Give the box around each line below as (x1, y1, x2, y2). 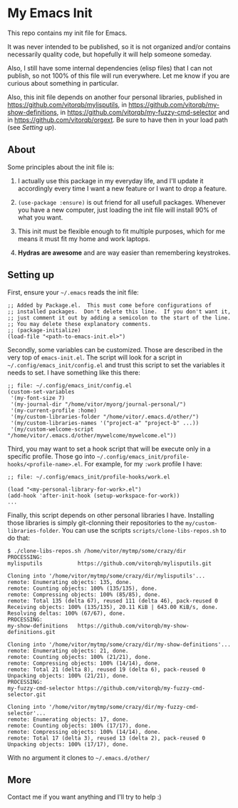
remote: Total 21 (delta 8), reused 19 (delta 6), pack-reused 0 (7, 665, 205, 673)
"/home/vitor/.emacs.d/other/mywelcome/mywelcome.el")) (7, 431, 177, 439)
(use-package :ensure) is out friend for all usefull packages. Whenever (17, 198, 226, 206)
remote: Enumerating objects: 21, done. (7, 647, 130, 654)
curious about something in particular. (7, 78, 119, 87)
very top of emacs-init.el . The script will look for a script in (7, 353, 183, 362)
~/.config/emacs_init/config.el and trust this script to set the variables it (7, 360, 225, 369)
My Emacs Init (7, 5, 93, 21)
